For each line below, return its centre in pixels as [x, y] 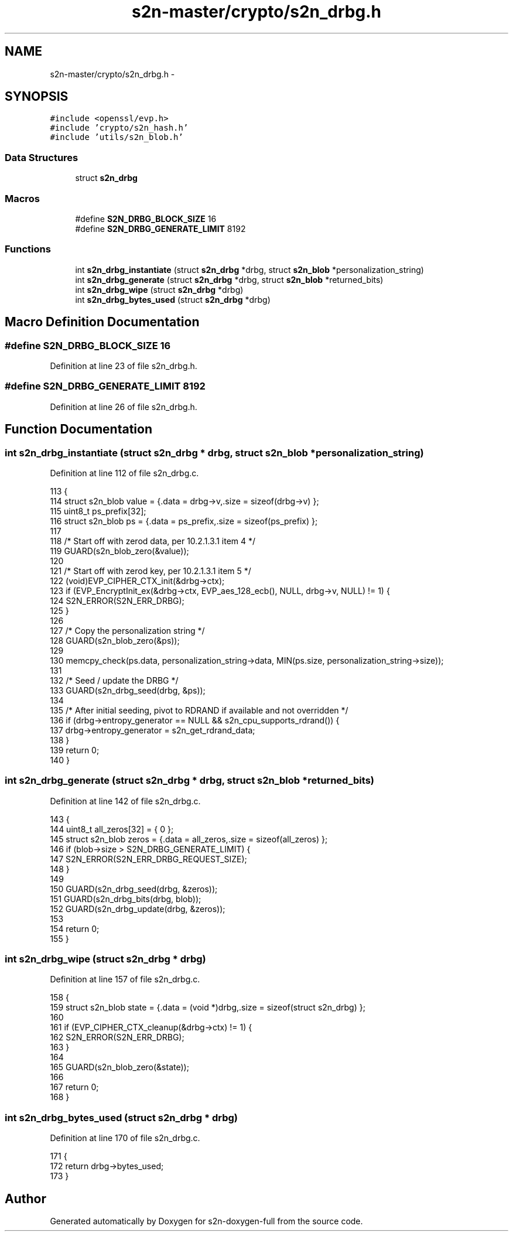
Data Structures [42, 157]
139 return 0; [75, 750]
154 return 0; [75, 928]
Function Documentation [78, 429]
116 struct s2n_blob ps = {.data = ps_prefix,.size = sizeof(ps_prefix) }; [184, 521]
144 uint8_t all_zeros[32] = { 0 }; [112, 829]
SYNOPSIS [37, 97]
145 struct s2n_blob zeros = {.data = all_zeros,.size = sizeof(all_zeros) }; [189, 839]
